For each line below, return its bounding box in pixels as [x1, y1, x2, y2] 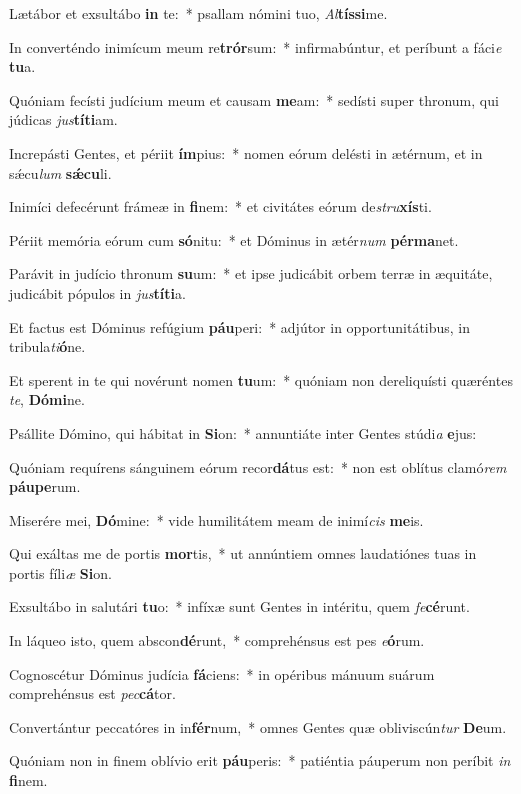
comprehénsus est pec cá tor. [9, 683, 176, 704]
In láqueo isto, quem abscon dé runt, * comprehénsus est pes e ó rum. [9, 630, 425, 651]
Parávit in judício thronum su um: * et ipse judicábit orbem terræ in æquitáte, [9, 263, 493, 284]
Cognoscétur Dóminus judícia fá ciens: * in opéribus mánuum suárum [9, 663, 435, 684]
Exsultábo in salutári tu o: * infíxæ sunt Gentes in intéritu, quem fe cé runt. [9, 596, 470, 617]
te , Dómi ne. [9, 389, 85, 410]
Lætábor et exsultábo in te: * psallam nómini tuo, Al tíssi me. [9, 3, 388, 23]
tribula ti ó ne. [9, 336, 86, 357]
